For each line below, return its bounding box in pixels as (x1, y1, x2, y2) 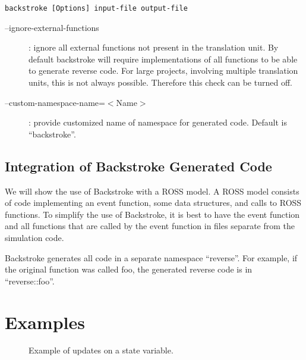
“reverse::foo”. (5, 274, 55, 287)
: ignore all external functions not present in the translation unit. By (29, 41, 279, 54)
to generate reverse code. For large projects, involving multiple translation (29, 64, 298, 77)
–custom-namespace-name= (5, 96, 105, 108)
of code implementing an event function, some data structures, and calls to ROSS (5, 196, 302, 209)
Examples (5, 309, 85, 334)
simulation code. (5, 231, 64, 243)
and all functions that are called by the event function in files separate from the (5, 220, 295, 232)
